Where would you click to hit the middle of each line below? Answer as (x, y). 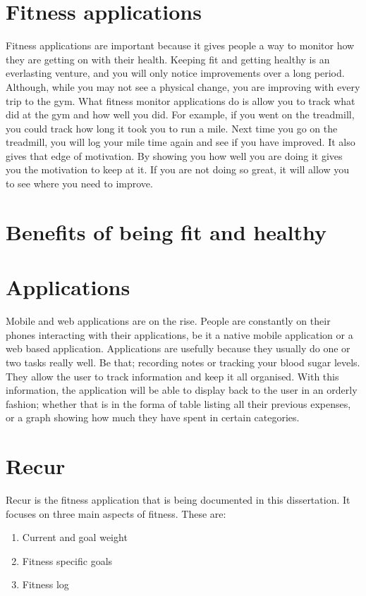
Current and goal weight (75, 537)
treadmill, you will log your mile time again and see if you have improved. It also (181, 142)
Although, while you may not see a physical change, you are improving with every (183, 86)
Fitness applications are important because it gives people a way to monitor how (180, 45)
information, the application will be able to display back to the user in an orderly (182, 390)
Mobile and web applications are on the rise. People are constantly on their (168, 321)
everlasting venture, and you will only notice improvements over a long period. (175, 73)
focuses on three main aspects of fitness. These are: (116, 513)
